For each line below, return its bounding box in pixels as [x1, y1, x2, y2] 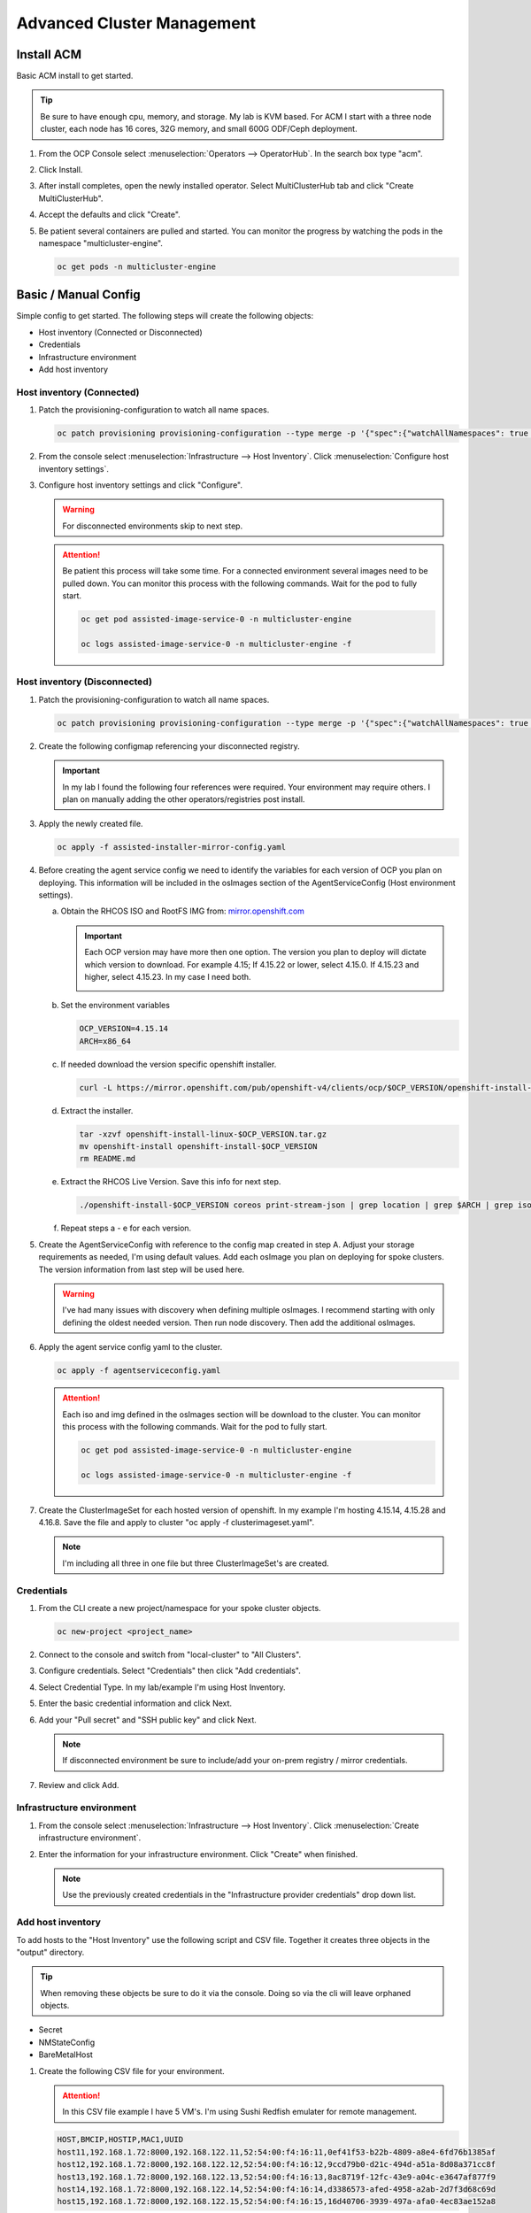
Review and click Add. [38, 1779, 119, 1790]
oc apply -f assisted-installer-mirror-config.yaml [57, 842, 287, 852]
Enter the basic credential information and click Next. [38, 1698, 233, 1708]
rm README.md [79, 1153, 136, 1164]
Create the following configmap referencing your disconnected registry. [38, 740, 300, 752]
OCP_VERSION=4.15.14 [79, 1023, 168, 1034]
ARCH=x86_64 [79, 1036, 132, 1046]
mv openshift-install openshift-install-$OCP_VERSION [79, 1142, 318, 1152]
